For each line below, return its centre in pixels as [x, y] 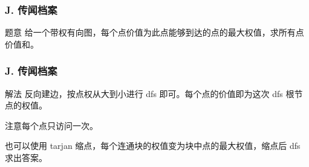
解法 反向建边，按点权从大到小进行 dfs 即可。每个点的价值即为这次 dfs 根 [150, 93]
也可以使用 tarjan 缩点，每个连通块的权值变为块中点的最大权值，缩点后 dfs [153, 146]
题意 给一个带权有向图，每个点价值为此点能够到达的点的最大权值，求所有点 [154, 32]
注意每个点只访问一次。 [51, 125]
